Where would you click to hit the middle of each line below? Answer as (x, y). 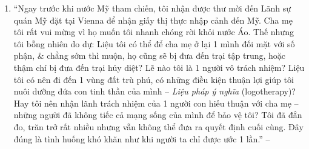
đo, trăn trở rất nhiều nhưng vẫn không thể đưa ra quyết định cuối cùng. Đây (158, 126)
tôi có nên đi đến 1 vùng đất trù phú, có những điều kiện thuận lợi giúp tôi (154, 79)
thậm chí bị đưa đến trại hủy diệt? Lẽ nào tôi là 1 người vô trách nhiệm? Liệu (159, 67)
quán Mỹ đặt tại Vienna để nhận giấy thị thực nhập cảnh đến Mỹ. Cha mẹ (153, 20)
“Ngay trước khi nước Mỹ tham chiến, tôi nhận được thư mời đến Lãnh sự (152, 8)
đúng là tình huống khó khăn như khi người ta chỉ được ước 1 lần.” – (142, 138)
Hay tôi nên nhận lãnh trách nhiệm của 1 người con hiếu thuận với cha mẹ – (156, 103)
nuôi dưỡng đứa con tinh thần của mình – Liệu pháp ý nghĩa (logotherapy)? (154, 91)
